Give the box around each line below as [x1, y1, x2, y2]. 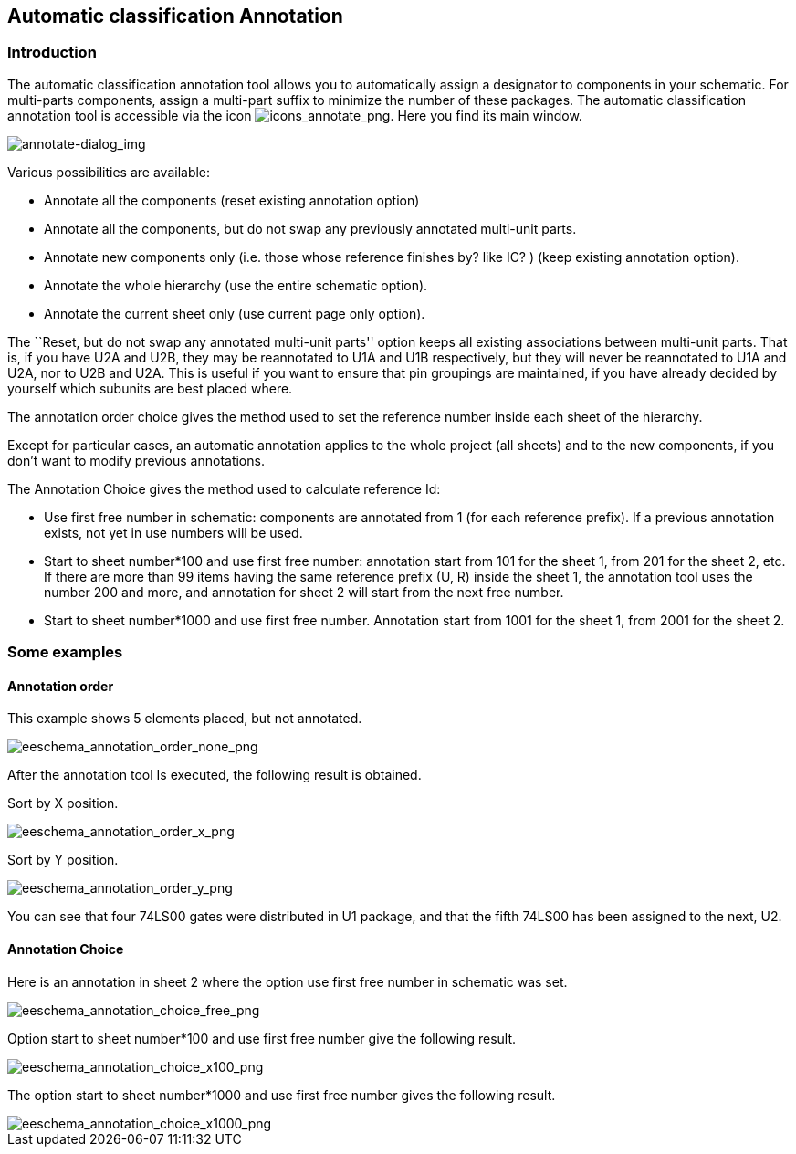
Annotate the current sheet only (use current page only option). [44, 305, 425, 321]
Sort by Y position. [7, 852, 119, 868]
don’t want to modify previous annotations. [7, 452, 265, 468]
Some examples [7, 643, 123, 662]
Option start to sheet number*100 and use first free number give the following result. [7, 1030, 517, 1046]
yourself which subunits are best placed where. [7, 380, 293, 396]
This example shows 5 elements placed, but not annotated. [7, 710, 362, 727]
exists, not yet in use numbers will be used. [44, 524, 303, 540]
